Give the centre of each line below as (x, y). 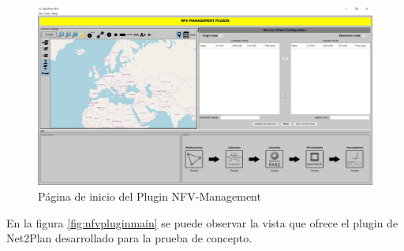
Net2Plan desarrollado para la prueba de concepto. (129, 238)
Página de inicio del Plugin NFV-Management (150, 196)
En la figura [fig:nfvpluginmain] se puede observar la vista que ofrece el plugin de (202, 222)
